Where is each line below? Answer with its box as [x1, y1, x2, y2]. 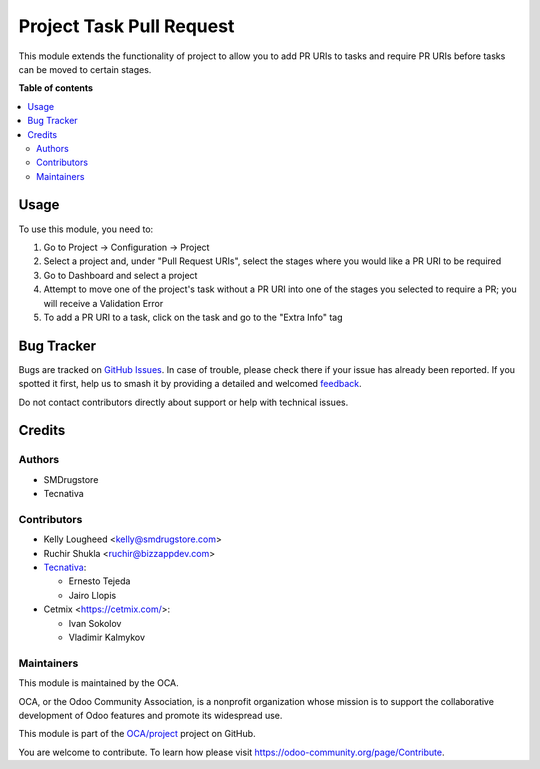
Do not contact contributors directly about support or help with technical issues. [18, 396, 349, 408]
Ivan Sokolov [68, 617, 122, 629]
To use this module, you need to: [18, 223, 154, 235]
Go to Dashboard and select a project [43, 269, 198, 281]
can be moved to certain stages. [18, 63, 152, 75]
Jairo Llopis [68, 589, 117, 601]
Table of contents [18, 82, 94, 94]
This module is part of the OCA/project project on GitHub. [18, 728, 256, 740]
